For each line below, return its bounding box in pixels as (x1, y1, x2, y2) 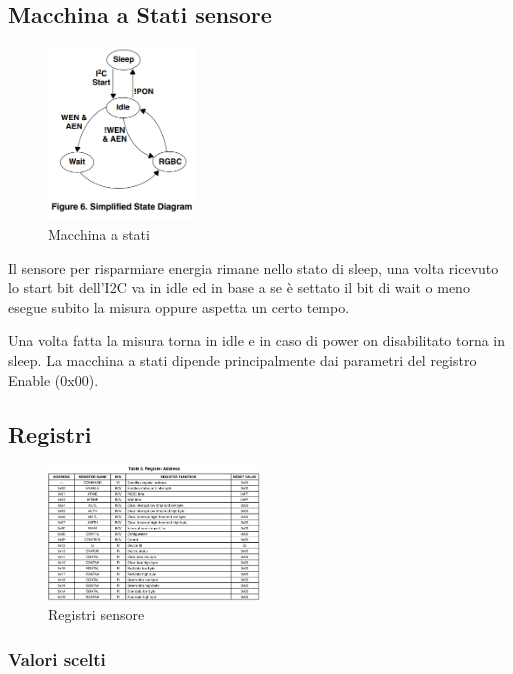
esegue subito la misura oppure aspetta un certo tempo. (8, 296, 350, 317)
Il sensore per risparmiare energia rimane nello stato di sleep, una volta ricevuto (8, 257, 499, 278)
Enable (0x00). (8, 369, 99, 390)
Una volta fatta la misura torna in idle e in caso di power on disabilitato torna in (8, 330, 506, 351)
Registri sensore (48, 604, 145, 625)
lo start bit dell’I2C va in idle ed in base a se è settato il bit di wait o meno (8, 277, 470, 298)
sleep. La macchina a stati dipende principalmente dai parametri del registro (8, 350, 477, 371)
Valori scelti (8, 646, 106, 671)
